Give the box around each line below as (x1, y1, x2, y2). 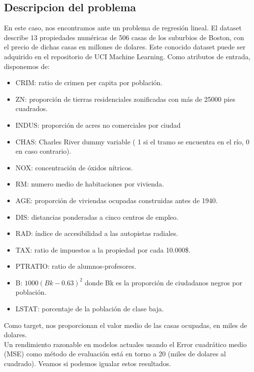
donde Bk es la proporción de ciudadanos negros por (85, 277, 243, 287)
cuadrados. (15, 103, 48, 114)
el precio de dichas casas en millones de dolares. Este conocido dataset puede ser (4, 42, 246, 52)
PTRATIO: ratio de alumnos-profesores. (15, 261, 136, 271)
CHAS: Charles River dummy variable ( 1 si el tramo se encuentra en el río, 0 (15, 136, 250, 146)
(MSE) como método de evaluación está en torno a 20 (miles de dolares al (4, 349, 226, 359)
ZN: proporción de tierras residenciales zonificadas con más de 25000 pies (15, 93, 235, 104)
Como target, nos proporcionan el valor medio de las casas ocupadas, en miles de (4, 320, 247, 330)
